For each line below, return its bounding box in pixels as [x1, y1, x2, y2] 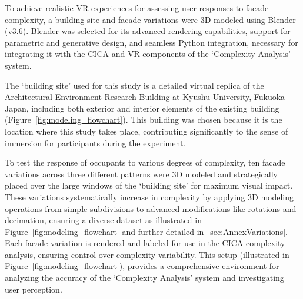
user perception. [5, 283, 62, 295]
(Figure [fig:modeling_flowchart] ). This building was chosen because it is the [5, 113, 282, 126]
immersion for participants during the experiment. [5, 136, 186, 149]
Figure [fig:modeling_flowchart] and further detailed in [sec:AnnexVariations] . [5, 225, 288, 237]
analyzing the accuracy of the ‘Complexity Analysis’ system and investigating [5, 271, 284, 284]
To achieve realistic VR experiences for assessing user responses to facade [5, 2, 269, 14]
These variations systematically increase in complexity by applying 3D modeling [5, 190, 294, 203]
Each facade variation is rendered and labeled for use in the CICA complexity [5, 237, 285, 249]
